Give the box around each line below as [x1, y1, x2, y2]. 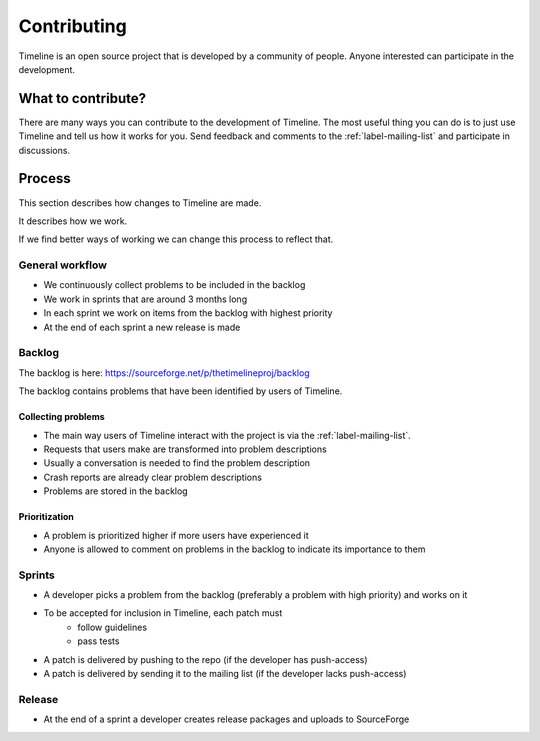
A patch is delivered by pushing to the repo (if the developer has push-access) [43, 653, 369, 665]
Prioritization [18, 511, 75, 523]
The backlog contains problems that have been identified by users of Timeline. [18, 385, 343, 397]
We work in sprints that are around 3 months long [43, 293, 248, 305]
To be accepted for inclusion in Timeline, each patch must [43, 607, 283, 619]
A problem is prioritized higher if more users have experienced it [43, 529, 309, 541]
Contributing [18, 15, 127, 37]
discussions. [18, 144, 70, 156]
